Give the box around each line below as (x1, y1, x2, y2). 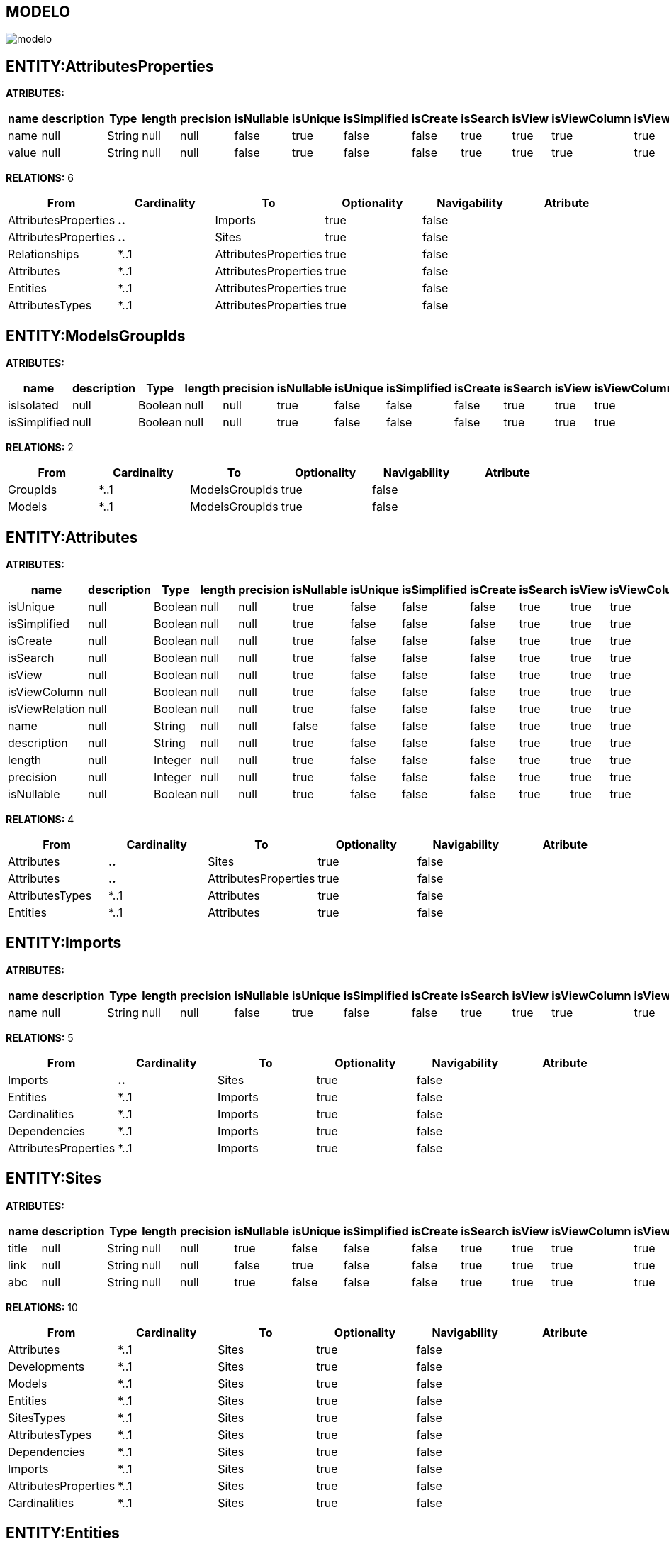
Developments (8, 1359, 85, 1374)
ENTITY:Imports (6, 934, 122, 952)
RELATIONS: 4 (6, 812, 74, 825)
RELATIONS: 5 (6, 1031, 74, 1044)
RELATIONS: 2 (6, 441, 74, 454)
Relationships (8, 247, 79, 262)
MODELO (6, 3, 71, 21)
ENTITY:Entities (6, 1524, 120, 1543)
